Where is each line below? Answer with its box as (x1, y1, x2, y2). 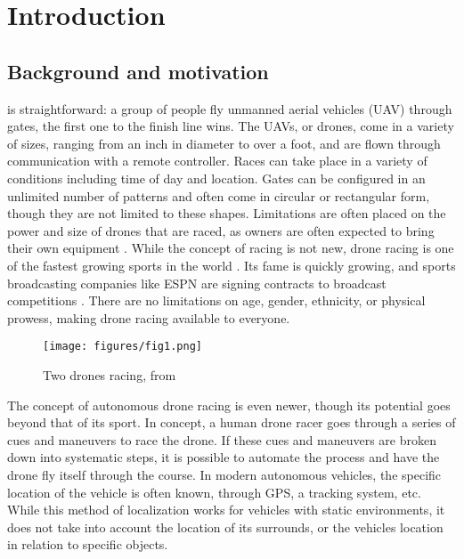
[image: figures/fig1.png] (43, 340, 202, 353)
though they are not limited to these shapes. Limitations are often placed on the (7, 204, 446, 223)
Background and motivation (7, 57, 269, 85)
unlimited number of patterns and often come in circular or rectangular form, (7, 186, 430, 205)
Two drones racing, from (43, 365, 176, 384)
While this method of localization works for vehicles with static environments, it (7, 500, 445, 519)
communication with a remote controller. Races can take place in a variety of (7, 151, 427, 170)
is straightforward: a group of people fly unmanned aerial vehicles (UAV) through (7, 99, 452, 117)
